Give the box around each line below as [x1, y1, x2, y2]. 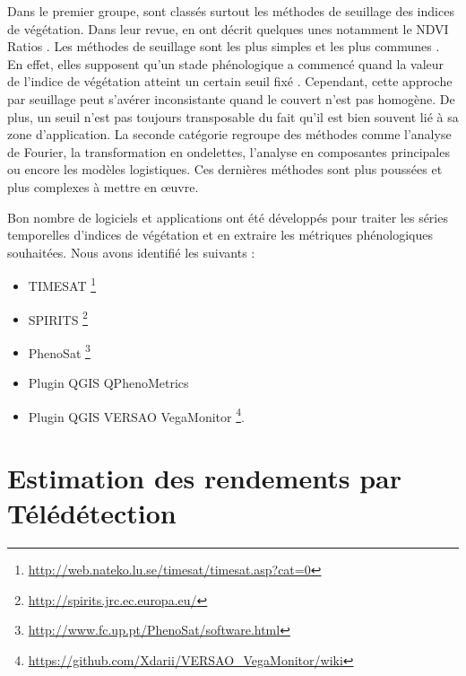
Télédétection [7, 495, 177, 531]
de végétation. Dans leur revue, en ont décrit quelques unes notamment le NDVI [7, 19, 449, 38]
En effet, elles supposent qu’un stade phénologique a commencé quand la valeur [7, 54, 444, 73]
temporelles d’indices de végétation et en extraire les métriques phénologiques [7, 225, 433, 244]
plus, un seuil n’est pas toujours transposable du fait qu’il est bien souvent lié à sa [7, 107, 459, 126]
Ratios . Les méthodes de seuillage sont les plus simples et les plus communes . [7, 37, 440, 56]
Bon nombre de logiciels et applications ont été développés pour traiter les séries [7, 207, 448, 226]
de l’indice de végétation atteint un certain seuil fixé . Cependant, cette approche [7, 72, 453, 91]
